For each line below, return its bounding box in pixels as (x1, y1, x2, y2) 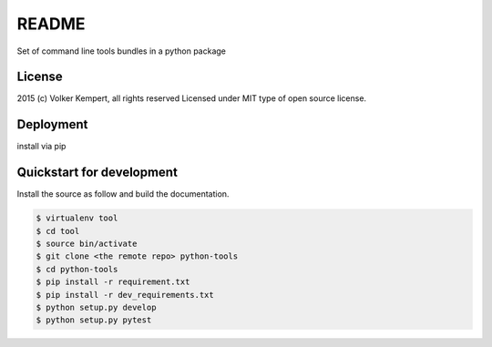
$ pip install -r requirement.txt (36, 277, 190, 287)
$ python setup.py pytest (36, 315, 152, 325)
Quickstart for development (16, 165, 178, 180)
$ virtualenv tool (36, 213, 118, 223)
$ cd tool (36, 226, 80, 236)
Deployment (16, 117, 88, 132)
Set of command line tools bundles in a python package (16, 46, 227, 56)
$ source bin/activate (36, 239, 138, 250)
